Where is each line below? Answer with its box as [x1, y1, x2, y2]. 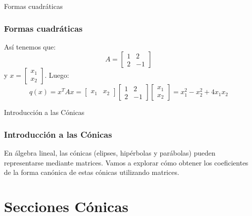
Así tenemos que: [4, 41, 56, 52]
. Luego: [45, 70, 69, 80]
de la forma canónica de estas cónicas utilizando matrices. [4, 167, 179, 177]
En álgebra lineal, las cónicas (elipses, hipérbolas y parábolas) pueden [4, 148, 216, 158]
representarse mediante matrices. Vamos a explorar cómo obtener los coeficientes [4, 157, 249, 167]
